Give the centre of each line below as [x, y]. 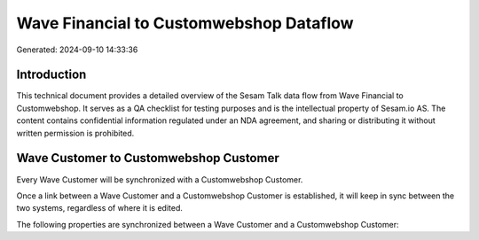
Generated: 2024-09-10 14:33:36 [77, 50]
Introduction [51, 75]
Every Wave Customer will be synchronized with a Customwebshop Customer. [160, 179]
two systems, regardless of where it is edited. [100, 208]
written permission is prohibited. [75, 133]
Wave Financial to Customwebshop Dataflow [185, 23]
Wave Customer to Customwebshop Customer [148, 158]
